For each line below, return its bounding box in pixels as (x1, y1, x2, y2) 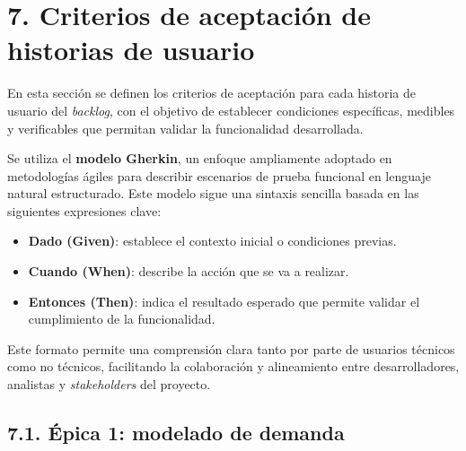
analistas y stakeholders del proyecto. (7, 375, 211, 394)
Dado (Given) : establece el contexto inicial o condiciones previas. (28, 231, 397, 250)
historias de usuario (7, 31, 255, 68)
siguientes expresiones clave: (7, 201, 162, 220)
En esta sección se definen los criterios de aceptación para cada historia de (7, 83, 416, 102)
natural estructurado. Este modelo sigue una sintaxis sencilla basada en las (7, 184, 419, 203)
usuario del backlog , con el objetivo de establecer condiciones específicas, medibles (7, 100, 455, 119)
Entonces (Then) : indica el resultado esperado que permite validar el (28, 291, 420, 310)
